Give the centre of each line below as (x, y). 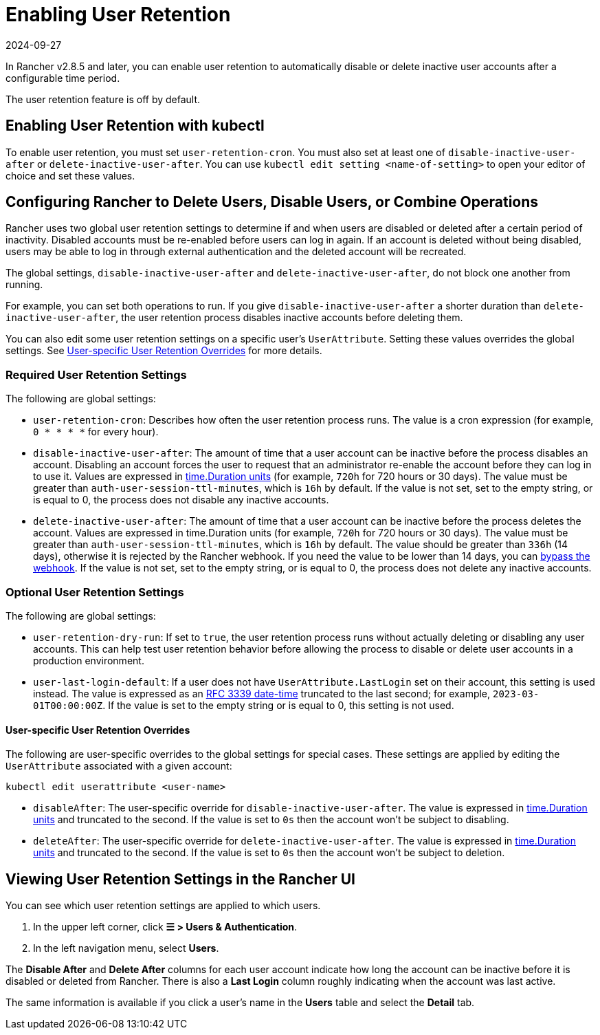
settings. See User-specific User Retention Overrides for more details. (164, 351)
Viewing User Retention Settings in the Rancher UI (180, 879)
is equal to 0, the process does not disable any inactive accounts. (181, 500)
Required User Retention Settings (96, 374)
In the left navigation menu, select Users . (126, 948)
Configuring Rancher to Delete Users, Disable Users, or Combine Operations (272, 202)
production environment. (89, 660)
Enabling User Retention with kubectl (135, 126)
